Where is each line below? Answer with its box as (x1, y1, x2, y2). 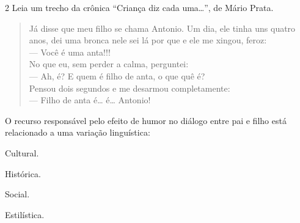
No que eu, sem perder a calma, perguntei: (29, 57, 189, 70)
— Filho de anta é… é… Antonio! (29, 93, 151, 106)
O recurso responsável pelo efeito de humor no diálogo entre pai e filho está (5, 114, 287, 126)
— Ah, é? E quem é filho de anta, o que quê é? (29, 69, 205, 82)
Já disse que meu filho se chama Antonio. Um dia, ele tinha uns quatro (29, 21, 296, 34)
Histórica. (5, 167, 41, 180)
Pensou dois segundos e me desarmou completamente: (29, 81, 230, 94)
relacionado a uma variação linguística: (5, 126, 150, 139)
